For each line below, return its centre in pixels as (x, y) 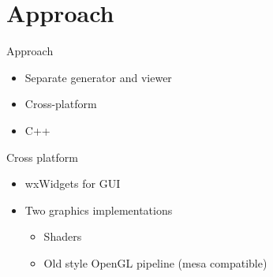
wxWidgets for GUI (73, 183)
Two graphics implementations (99, 210)
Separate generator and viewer (98, 77)
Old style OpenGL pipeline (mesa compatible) (155, 262)
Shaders (63, 236)
